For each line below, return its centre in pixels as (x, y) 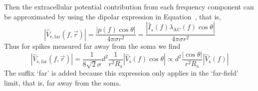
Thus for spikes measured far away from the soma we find (92, 46)
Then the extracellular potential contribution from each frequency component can (129, 6)
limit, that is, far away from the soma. (63, 82)
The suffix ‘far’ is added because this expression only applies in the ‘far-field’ (121, 73)
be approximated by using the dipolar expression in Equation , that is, (113, 16)
